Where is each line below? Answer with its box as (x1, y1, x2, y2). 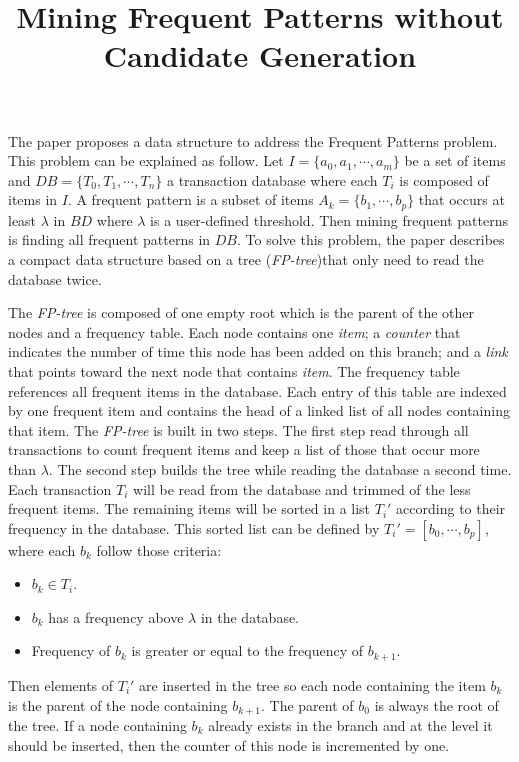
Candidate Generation (103, 35, 417, 76)
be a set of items (404, 150, 506, 171)
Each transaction (8, 478, 112, 499)
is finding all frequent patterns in (8, 229, 211, 250)
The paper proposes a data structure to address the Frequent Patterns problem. (8, 130, 498, 151)
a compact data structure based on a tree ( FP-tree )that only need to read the (8, 248, 484, 269)
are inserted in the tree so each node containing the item (139, 674, 486, 695)
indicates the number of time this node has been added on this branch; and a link (8, 341, 508, 362)
